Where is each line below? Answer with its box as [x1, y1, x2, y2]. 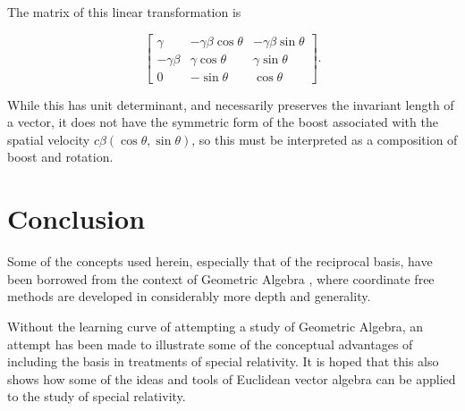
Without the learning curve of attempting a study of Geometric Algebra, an [7, 316, 424, 335]
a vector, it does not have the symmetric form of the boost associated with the [7, 113, 438, 131]
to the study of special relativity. [7, 387, 186, 406]
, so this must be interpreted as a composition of [191, 130, 458, 148]
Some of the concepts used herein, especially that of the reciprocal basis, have [7, 252, 433, 271]
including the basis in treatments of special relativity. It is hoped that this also [7, 352, 439, 371]
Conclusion [7, 200, 146, 237]
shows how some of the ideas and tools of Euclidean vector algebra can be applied [7, 369, 456, 388]
